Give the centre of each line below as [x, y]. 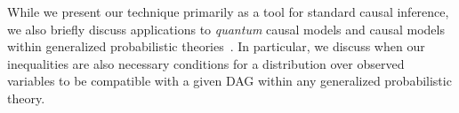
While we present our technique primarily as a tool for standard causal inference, [228, 11]
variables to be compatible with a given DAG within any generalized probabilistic [229, 81]
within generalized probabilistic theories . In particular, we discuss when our [216, 46]
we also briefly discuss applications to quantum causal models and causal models [226, 29]
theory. [26, 98]
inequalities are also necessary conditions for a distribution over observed [206, 63]
